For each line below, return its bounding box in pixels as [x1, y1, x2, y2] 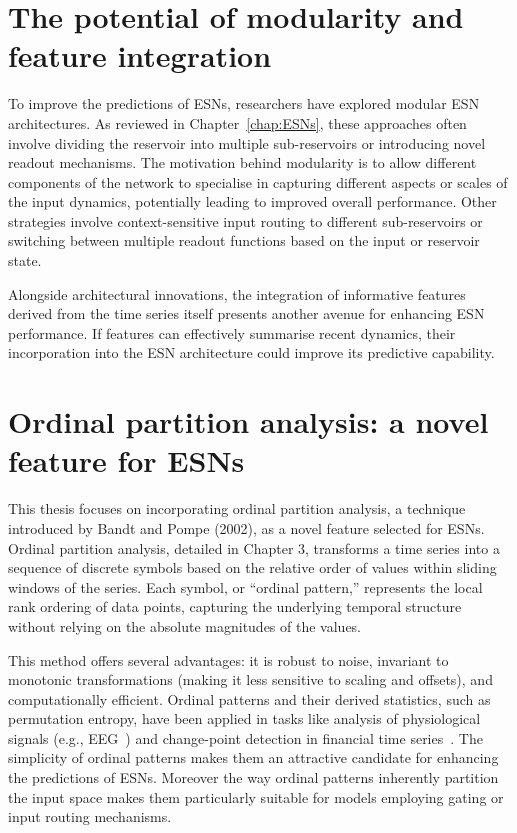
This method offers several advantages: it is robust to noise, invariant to [8, 649, 449, 670]
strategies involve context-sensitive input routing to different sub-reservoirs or [8, 210, 483, 231]
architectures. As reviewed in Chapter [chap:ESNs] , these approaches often [8, 112, 467, 133]
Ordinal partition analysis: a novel [8, 401, 489, 442]
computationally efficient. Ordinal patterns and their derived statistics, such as [8, 688, 491, 709]
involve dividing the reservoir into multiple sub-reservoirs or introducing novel [8, 132, 486, 153]
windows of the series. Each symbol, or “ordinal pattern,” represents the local [8, 576, 483, 597]
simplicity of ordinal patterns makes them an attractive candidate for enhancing [8, 747, 499, 768]
